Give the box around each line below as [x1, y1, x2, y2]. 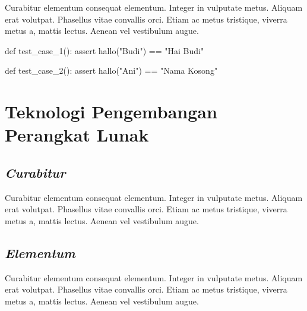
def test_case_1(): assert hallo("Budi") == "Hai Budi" [5, 44, 204, 56]
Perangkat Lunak [5, 122, 149, 147]
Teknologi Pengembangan [5, 99, 217, 124]
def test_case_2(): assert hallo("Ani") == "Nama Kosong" [5, 64, 218, 77]
